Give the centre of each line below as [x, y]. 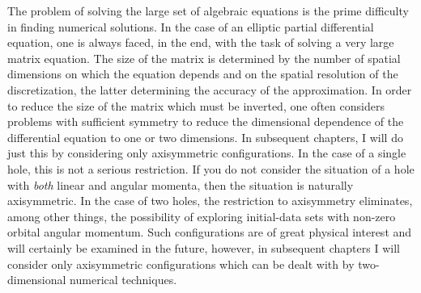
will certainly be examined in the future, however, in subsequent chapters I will [204, 247]
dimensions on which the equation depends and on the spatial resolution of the [203, 74]
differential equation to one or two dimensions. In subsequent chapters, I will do [205, 137]
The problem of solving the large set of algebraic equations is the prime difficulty [208, 10]
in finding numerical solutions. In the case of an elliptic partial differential [191, 26]
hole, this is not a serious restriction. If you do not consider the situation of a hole [211, 168]
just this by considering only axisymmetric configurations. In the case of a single [207, 153]
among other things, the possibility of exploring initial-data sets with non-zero [202, 216]
